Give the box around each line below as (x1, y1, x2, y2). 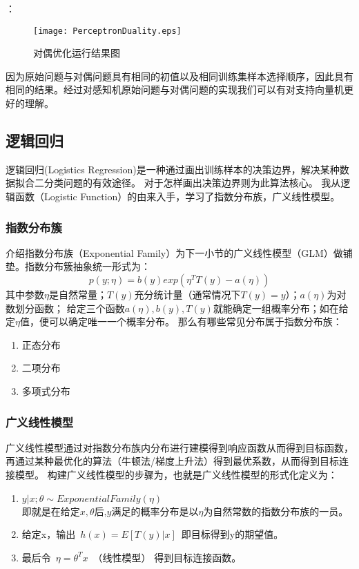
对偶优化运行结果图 (33, 46, 120, 60)
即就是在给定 (21, 503, 80, 518)
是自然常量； (48, 287, 107, 302)
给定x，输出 (21, 527, 76, 541)
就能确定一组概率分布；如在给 (213, 300, 349, 315)
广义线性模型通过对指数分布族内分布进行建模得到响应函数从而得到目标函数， (6, 440, 353, 454)
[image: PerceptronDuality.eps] (33, 26, 182, 36)
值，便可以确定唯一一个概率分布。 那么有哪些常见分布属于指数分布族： (19, 314, 342, 329)
